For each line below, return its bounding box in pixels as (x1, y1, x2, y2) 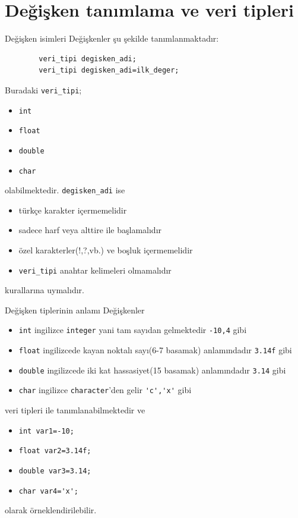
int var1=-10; (18, 426, 74, 435)
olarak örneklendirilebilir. (5, 504, 97, 516)
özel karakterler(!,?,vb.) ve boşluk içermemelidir (18, 244, 193, 256)
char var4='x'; (18, 486, 79, 495)
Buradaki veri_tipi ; (5, 83, 82, 96)
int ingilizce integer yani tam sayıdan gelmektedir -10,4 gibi (18, 324, 247, 336)
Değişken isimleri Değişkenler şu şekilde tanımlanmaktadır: (5, 32, 219, 45)
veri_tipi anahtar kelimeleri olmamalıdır (18, 263, 172, 276)
